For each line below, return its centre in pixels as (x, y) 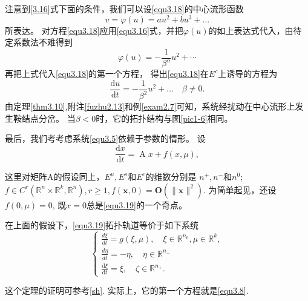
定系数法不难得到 (39, 42)
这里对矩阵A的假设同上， (55, 177)
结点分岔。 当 (48, 118)
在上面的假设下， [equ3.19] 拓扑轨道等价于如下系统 (102, 225)
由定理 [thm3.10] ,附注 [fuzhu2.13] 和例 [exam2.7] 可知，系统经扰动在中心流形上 (150, 106)
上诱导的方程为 (248, 74)
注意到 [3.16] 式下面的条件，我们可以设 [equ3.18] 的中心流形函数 (124, 8)
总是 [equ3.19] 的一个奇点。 (136, 204)
